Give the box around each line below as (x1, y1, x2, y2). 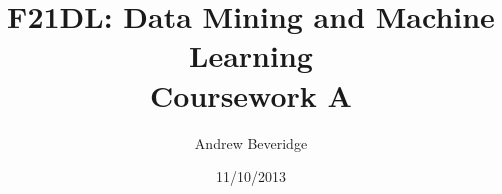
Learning (189, 35, 313, 76)
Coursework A (150, 74, 352, 115)
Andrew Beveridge (194, 132, 308, 153)
